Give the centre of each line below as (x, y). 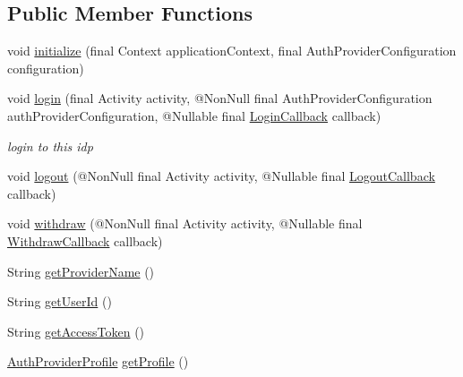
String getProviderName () (81, 271)
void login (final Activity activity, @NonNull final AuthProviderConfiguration (220, 98)
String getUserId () (60, 301)
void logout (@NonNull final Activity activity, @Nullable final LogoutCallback (221, 176)
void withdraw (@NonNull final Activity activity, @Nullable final (185, 223)
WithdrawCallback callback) (85, 240)
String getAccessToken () (76, 331)
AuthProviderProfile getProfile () (98, 361)
